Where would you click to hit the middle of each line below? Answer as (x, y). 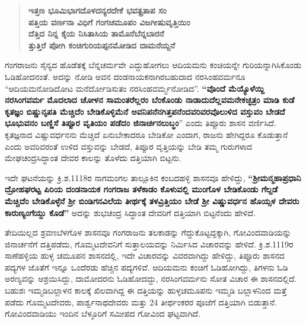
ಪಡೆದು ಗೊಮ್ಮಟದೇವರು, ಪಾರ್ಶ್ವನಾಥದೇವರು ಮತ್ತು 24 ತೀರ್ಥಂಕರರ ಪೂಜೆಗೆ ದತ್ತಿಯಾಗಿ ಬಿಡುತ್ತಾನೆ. (141, 302)
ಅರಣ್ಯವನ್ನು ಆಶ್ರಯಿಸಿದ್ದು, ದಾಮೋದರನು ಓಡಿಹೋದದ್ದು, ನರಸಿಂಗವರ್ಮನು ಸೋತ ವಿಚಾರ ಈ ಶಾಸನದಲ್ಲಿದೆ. (151, 279)
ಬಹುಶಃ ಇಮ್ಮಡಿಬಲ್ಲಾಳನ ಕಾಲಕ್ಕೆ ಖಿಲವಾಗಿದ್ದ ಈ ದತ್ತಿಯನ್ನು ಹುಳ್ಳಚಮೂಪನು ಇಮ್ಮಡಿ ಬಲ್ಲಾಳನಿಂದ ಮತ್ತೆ (146, 290)
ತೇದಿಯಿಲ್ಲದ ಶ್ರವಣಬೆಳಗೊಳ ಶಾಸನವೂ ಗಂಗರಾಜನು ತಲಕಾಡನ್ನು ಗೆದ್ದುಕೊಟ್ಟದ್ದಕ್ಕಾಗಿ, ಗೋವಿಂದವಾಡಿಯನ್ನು (148, 232)
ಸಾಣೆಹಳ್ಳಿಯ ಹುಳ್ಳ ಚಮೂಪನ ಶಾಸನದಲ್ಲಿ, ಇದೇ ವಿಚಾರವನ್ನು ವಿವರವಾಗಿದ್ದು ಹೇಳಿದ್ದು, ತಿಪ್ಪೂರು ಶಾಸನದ (145, 255)
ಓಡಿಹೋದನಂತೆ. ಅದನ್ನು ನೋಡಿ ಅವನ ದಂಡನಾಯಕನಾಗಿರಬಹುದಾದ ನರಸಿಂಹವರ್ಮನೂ (125, 76)
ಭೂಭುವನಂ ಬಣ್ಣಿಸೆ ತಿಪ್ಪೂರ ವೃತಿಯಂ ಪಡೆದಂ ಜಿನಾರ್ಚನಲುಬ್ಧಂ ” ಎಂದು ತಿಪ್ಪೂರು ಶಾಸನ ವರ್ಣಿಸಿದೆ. (141, 123)
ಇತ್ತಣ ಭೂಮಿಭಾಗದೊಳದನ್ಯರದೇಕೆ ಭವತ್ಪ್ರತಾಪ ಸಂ (97, 10)
